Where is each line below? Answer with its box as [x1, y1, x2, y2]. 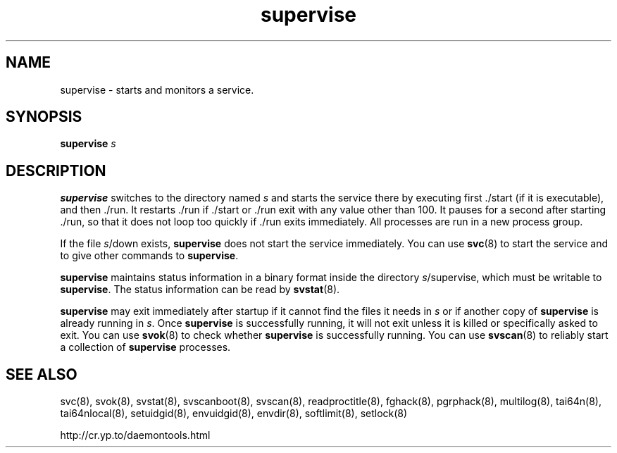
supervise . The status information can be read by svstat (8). [60, 283, 340, 296]
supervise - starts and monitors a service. [60, 83, 254, 96]
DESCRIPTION [6, 161, 106, 180]
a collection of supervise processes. [60, 341, 231, 354]
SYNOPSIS [6, 108, 82, 126]
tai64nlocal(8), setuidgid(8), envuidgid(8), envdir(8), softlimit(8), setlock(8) [60, 407, 408, 420]
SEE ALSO [6, 365, 77, 383]
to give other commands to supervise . [60, 249, 239, 262]
